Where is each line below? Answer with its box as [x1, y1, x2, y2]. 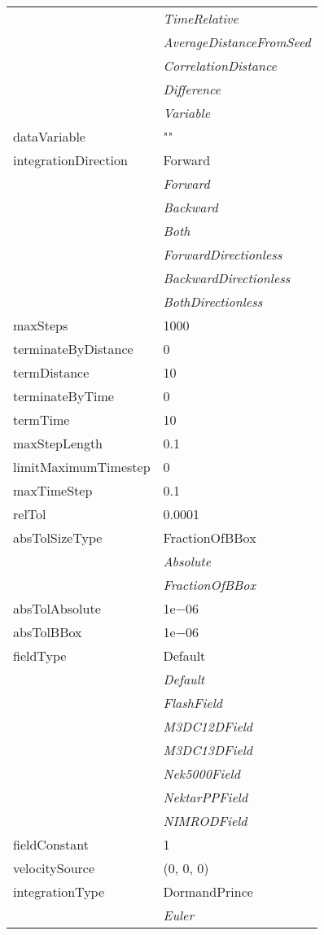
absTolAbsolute [13, 599, 101, 618]
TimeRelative [163, 9, 239, 28]
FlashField [163, 693, 222, 712]
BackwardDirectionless [163, 269, 291, 287]
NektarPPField [163, 788, 248, 806]
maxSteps [13, 316, 68, 334]
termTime [13, 410, 70, 429]
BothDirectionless [163, 292, 263, 311]
